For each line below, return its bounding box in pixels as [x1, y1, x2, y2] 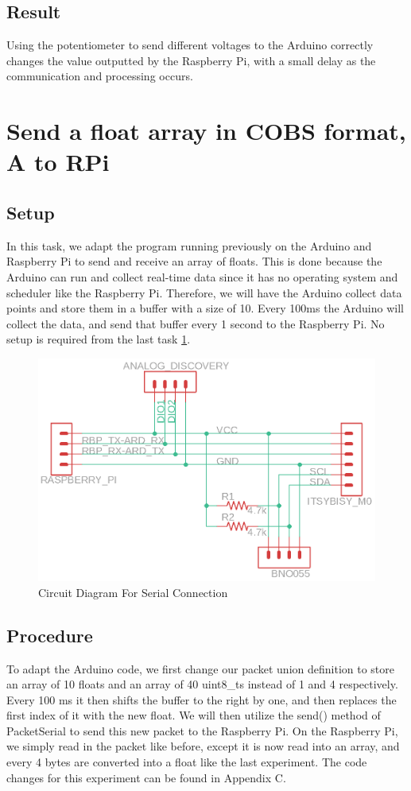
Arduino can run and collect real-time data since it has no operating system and [6, 268, 398, 285]
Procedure [6, 622, 93, 647]
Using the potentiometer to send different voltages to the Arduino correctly [6, 37, 374, 53]
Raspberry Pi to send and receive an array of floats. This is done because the [6, 253, 382, 269]
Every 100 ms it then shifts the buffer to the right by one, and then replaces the [6, 691, 397, 708]
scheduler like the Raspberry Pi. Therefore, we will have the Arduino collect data [6, 284, 402, 301]
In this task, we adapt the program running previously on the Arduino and [6, 237, 372, 254]
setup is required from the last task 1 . [6, 331, 191, 347]
